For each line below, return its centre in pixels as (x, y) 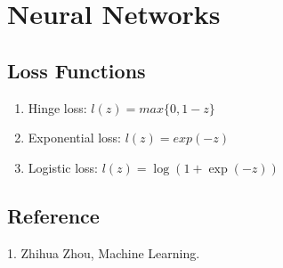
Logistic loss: (63, 167)
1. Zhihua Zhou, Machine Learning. (104, 252)
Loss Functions (77, 70)
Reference (53, 215)
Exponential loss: (74, 138)
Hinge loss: (57, 107)
